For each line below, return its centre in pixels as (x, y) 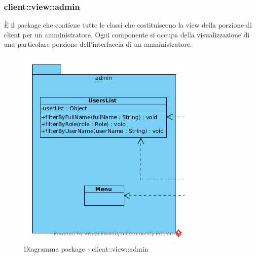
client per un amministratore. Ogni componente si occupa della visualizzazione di (127, 34)
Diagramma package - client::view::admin (86, 248)
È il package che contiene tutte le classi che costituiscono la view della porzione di (128, 25)
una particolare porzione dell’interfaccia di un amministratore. (98, 44)
